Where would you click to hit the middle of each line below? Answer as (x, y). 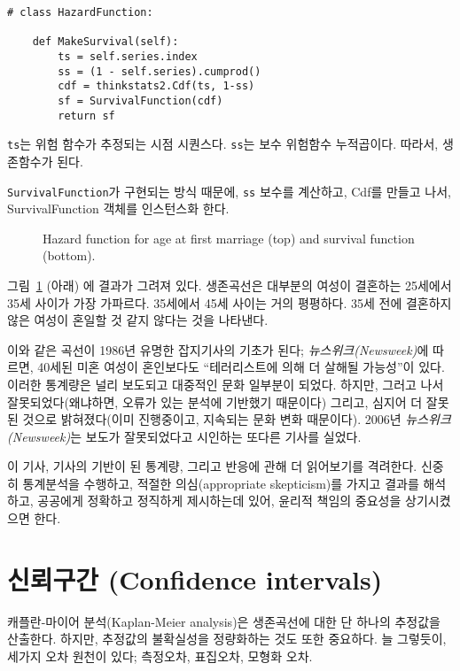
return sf (86, 116)
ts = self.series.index (128, 56)
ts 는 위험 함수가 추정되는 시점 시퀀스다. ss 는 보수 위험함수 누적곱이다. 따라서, (223, 144)
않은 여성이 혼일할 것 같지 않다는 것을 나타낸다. (138, 320)
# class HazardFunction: (80, 12)
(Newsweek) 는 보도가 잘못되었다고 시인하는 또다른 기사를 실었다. (184, 436)
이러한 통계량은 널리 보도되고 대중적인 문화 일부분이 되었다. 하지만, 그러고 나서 (226, 384)
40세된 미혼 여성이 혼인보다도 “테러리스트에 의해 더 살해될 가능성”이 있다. (241, 367)
